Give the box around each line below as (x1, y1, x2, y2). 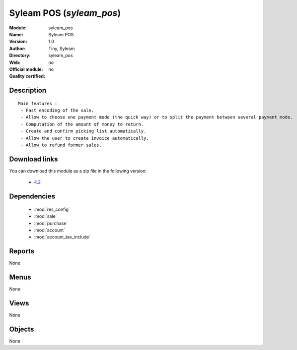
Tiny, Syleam (48, 45, 75, 52)
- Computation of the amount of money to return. (20, 121, 144, 127)
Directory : (9, 53, 31, 58)
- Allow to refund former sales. (20, 142, 102, 148)
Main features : (18, 101, 58, 106)
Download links (9, 155, 58, 163)
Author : (9, 45, 26, 52)
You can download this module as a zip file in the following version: (9, 168, 147, 174)
